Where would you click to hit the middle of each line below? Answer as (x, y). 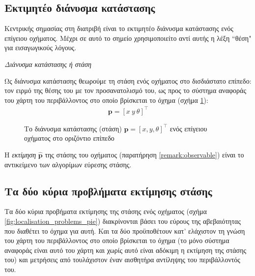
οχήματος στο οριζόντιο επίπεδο (69, 138)
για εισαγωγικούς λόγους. (41, 47)
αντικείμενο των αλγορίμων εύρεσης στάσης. (68, 164)
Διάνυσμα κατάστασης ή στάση (48, 64)
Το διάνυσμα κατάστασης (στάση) (73, 128)
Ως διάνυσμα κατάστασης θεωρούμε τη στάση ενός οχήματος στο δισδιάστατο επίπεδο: (128, 80)
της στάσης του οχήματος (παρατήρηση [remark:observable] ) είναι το (144, 155)
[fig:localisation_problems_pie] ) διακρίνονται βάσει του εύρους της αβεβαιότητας (123, 221)
